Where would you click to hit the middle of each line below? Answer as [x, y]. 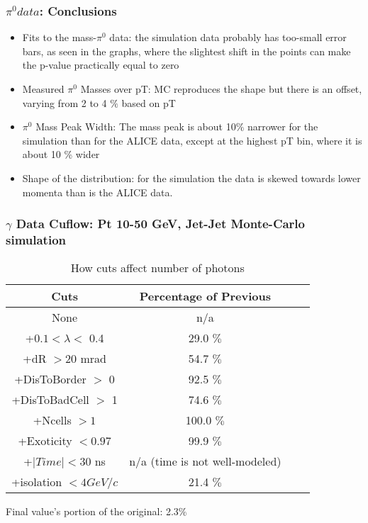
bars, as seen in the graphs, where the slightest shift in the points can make [186, 51]
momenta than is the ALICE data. [97, 192]
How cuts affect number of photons [157, 268]
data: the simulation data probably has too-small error [228, 37]
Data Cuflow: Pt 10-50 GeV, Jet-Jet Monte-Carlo [160, 224]
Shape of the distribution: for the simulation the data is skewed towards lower [191, 178]
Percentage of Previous [205, 296]
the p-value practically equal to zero [101, 65]
